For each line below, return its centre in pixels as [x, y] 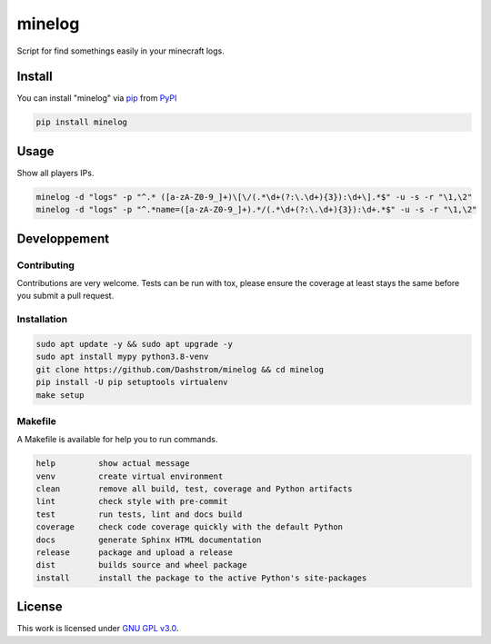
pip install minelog [81, 122]
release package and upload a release [135, 553]
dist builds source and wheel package [141, 565]
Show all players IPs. [55, 173]
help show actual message [113, 464]
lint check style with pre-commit [132, 501]
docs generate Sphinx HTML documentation [149, 540]
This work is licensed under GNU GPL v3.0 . [98, 629]
